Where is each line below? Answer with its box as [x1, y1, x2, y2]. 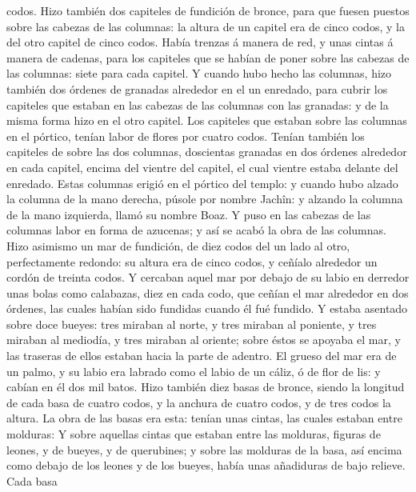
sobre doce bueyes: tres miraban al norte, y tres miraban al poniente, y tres [6, 315, 377, 332]
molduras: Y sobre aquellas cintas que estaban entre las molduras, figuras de [6, 426, 381, 442]
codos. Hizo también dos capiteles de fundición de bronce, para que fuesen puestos [6, 2, 410, 18]
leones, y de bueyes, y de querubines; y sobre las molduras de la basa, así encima [6, 441, 402, 458]
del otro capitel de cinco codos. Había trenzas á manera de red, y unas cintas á [6, 34, 394, 50]
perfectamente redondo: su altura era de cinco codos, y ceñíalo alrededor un [6, 253, 378, 270]
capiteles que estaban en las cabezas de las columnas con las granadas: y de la [6, 96, 389, 113]
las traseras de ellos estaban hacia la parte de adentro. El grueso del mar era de [6, 347, 397, 364]
